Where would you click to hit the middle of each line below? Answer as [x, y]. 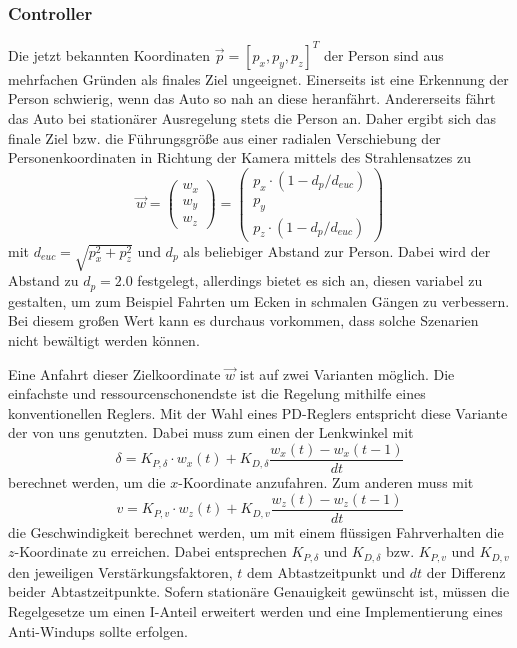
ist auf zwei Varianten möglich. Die [347, 373]
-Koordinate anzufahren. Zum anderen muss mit [326, 482]
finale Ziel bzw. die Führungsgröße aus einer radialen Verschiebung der [224, 137]
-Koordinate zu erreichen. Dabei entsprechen [150, 551]
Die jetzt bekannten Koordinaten [109, 54]
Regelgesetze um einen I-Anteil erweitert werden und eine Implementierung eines [255, 610]
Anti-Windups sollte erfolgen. [98, 630]
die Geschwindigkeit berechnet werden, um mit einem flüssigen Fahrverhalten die [256, 531]
